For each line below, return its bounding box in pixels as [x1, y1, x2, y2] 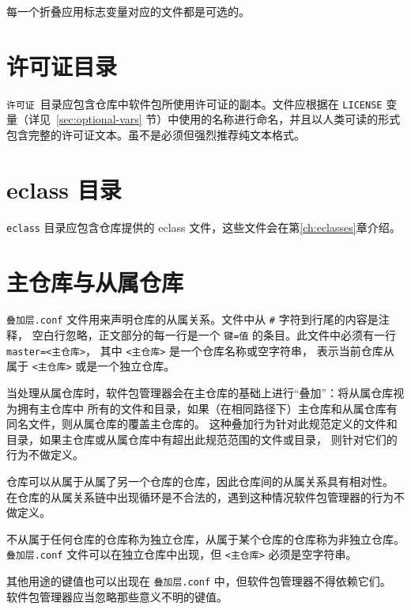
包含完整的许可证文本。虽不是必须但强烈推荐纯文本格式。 [6, 126, 305, 142]
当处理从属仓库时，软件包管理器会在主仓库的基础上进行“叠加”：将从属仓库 [6, 385, 394, 401]
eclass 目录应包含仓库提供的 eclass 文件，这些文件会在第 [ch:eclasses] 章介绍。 [6, 218, 401, 235]
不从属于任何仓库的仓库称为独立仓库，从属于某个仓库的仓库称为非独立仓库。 [6, 530, 405, 547]
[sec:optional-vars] [56, 111, 142, 127]
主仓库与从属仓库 [6, 265, 184, 297]
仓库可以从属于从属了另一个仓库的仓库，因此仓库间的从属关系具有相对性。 [6, 473, 394, 490]
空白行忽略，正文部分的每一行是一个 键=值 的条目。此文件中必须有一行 [32, 327, 396, 343]
